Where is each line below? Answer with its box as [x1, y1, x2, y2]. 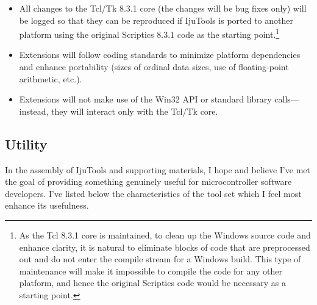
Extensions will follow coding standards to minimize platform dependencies [19, 48, 301, 61]
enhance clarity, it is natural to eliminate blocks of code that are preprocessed [19, 240, 310, 253]
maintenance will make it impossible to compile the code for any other [19, 264, 282, 277]
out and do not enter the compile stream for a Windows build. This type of [19, 253, 301, 265]
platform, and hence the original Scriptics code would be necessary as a [19, 276, 286, 289]
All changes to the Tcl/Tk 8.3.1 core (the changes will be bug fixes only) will [19, 2, 307, 14]
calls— [274, 93, 299, 106]
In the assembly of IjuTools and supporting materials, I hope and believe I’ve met [5, 163, 310, 176]
